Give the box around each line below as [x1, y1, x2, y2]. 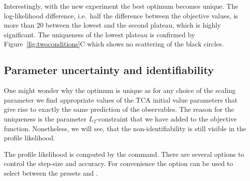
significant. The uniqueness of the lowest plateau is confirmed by [4, 29, 195, 39]
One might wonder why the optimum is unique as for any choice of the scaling [4, 85, 236, 95]
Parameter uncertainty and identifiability [4, 62, 214, 77]
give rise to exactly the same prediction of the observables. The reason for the [4, 104, 235, 114]
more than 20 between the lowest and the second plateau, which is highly [4, 20, 221, 30]
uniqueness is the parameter [4, 113, 87, 123]
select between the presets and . [4, 167, 98, 178]
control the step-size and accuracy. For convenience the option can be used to [4, 158, 233, 168]
